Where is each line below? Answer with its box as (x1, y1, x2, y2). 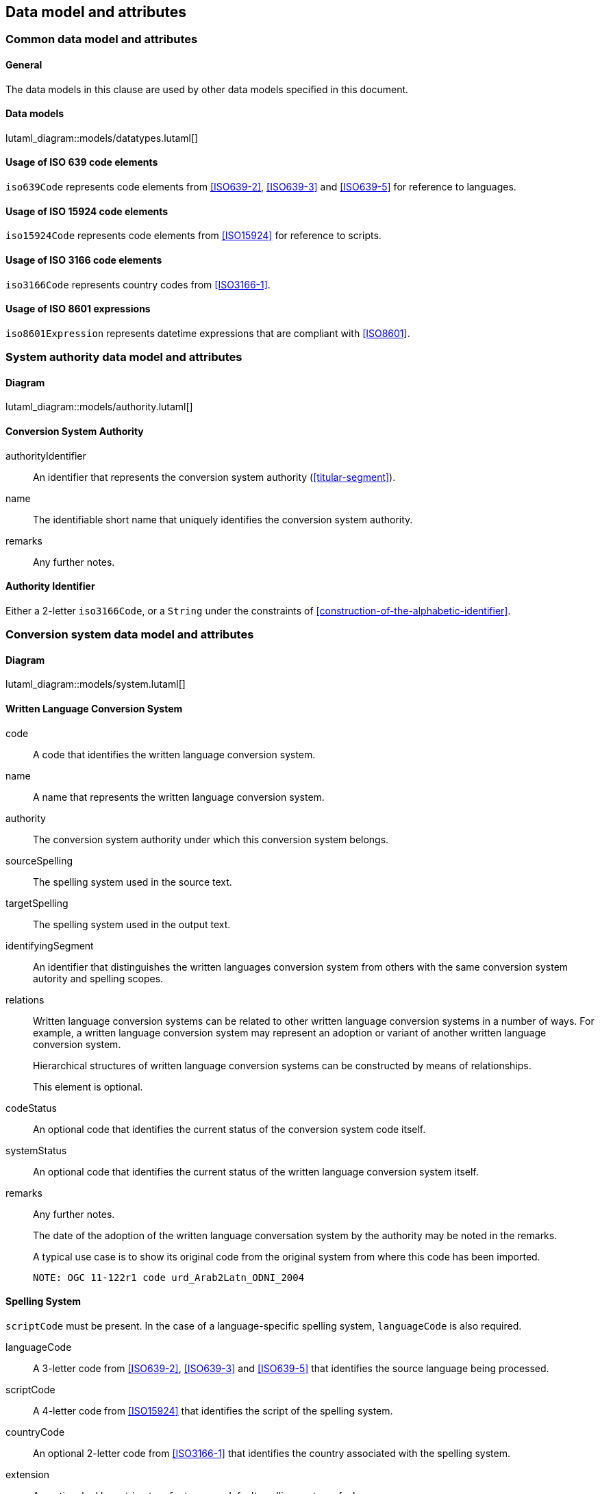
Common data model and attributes (5, 32, 198, 47)
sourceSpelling (5, 854, 73, 867)
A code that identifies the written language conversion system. (33, 748, 316, 760)
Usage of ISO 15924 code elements (5, 205, 168, 217)
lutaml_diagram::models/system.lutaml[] (5, 678, 186, 690)
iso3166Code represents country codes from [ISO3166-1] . (5, 278, 271, 290)
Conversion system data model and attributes (5, 627, 254, 642)
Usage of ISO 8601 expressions (5, 303, 151, 315)
